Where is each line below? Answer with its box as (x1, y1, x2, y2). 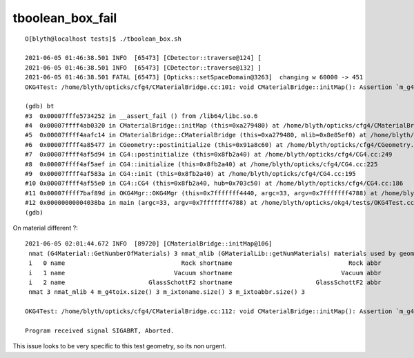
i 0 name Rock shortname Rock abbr (28, 259, 382, 267)
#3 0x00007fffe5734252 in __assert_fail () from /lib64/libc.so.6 (25, 112, 258, 120)
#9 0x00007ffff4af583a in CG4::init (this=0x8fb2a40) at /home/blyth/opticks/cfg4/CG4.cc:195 (25, 170, 357, 178)
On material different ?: (12, 223, 79, 232)
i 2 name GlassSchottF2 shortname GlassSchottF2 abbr (28, 278, 382, 286)
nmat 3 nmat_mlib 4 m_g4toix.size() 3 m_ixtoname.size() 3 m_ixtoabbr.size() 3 (28, 288, 306, 296)
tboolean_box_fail (12, 10, 117, 26)
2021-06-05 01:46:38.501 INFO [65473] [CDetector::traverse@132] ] (25, 63, 262, 72)
